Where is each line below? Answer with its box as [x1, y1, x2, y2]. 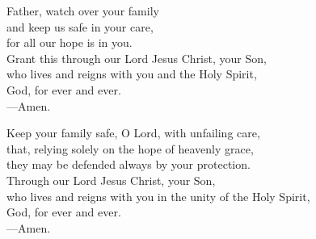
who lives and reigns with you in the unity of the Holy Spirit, [6, 187, 310, 204]
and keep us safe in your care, [6, 18, 154, 35]
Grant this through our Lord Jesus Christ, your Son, [6, 49, 267, 66]
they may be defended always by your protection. [6, 156, 251, 173]
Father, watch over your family [6, 2, 159, 19]
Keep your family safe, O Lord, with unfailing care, [6, 124, 260, 141]
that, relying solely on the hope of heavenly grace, [6, 140, 254, 157]
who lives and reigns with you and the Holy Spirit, [6, 65, 257, 82]
